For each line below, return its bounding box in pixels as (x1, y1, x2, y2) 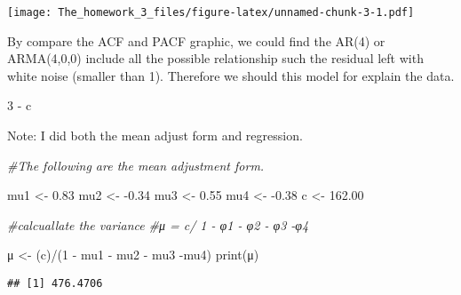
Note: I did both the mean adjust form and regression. (7, 126, 303, 145)
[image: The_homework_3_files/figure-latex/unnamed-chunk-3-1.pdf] (7, 6, 415, 19)
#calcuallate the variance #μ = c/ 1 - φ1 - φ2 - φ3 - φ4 (7, 215, 309, 234)
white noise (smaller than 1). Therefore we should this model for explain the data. (7, 66, 455, 84)
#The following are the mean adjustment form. (7, 155, 265, 174)
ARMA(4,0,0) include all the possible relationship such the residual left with (7, 49, 424, 68)
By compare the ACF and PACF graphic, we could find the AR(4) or (7, 31, 385, 50)
